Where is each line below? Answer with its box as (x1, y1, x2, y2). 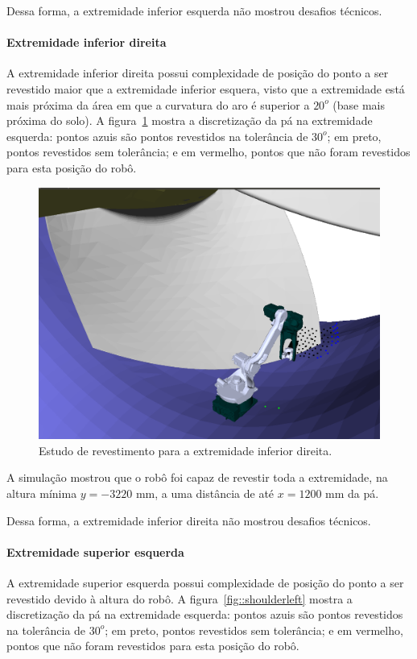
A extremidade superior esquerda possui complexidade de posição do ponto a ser (6, 574, 404, 591)
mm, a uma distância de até (135, 484, 275, 501)
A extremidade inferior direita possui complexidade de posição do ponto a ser (6, 64, 389, 81)
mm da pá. (325, 484, 379, 501)
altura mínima (6, 484, 77, 501)
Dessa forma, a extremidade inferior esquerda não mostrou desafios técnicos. (6, 2, 382, 19)
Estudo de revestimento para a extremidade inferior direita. (39, 441, 332, 458)
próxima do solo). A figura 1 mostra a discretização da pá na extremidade (6, 112, 373, 129)
